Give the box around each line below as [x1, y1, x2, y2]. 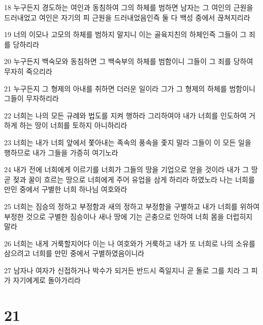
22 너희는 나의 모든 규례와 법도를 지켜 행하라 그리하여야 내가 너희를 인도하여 [4, 110, 247, 120]
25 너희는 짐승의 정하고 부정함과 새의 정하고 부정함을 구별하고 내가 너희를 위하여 [4, 201, 260, 211]
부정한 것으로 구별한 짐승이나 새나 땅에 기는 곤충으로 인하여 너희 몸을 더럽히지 [4, 211, 253, 221]
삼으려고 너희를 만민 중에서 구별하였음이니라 [4, 248, 145, 258]
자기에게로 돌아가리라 [13, 275, 81, 285]
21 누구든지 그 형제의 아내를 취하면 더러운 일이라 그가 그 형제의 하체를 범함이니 [4, 83, 255, 93]
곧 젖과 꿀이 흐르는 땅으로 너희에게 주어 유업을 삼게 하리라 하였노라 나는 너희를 [4, 174, 255, 184]
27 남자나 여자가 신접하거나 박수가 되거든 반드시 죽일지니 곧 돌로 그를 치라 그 [4, 265, 249, 275]
